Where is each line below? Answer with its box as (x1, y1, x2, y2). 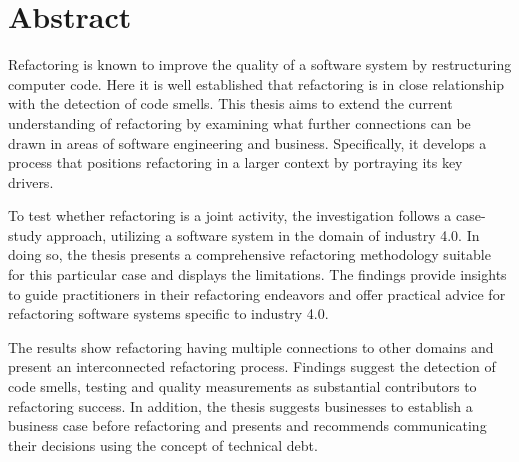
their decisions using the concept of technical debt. (8, 434, 318, 455)
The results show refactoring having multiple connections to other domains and (8, 336, 494, 357)
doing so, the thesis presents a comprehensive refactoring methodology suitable (8, 244, 491, 265)
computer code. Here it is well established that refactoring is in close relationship (8, 73, 505, 94)
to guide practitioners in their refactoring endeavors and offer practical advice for (8, 283, 506, 304)
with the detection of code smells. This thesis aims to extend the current (8, 93, 453, 114)
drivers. (8, 171, 54, 192)
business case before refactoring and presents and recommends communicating (8, 415, 487, 436)
